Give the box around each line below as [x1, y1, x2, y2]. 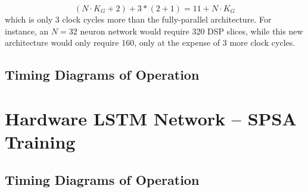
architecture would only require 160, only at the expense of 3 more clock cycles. [5, 36, 295, 49]
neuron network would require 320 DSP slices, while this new [80, 24, 303, 37]
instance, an [5, 24, 49, 37]
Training [5, 129, 76, 153]
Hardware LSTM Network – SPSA [5, 106, 297, 130]
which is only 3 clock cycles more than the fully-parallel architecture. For [5, 13, 272, 25]
